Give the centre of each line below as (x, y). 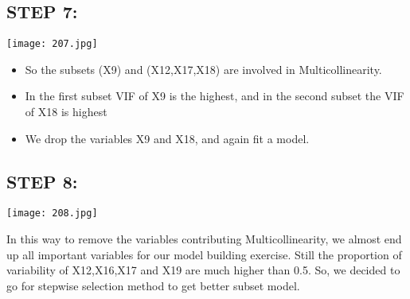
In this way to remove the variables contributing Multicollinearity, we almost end (204, 239)
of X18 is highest (66, 112)
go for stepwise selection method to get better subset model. (153, 285)
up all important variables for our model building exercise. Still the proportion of (204, 254)
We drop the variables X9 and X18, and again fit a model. (167, 138)
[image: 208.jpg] (52, 214)
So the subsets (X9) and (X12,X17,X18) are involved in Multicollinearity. (203, 69)
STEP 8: (42, 181)
